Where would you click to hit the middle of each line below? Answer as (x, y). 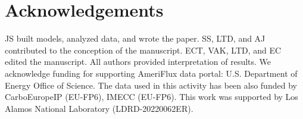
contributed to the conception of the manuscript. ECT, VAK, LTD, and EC (143, 50)
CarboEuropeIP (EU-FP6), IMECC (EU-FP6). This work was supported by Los (151, 97)
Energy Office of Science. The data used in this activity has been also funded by (151, 85)
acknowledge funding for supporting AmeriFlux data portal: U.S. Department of (151, 73)
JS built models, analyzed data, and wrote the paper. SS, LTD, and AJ (135, 38)
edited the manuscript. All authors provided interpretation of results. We (138, 62)
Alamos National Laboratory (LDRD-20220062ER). (99, 108)
